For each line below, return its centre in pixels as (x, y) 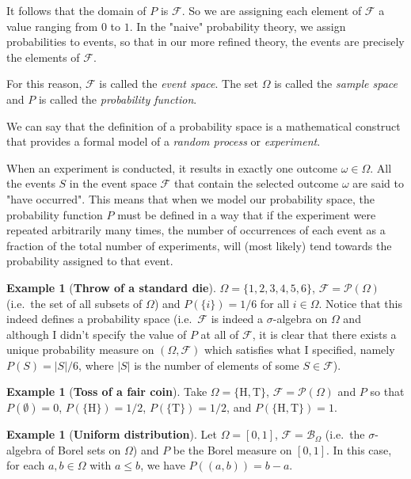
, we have (163, 465)
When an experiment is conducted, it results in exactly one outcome (172, 167)
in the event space (113, 183)
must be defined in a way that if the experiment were (247, 214)
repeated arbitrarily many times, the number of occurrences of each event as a (196, 230)
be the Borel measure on (232, 449)
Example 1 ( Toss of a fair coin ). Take (107, 392)
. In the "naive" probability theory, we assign (238, 26)
